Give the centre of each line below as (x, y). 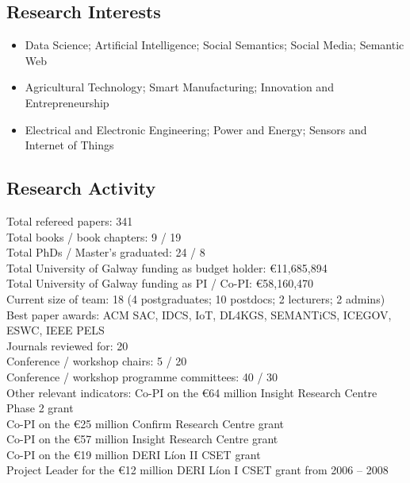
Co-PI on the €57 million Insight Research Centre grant (142, 439)
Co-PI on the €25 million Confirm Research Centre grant (146, 423)
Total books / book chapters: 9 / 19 (94, 236)
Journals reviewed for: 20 (67, 345)
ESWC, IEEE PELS (56, 330)
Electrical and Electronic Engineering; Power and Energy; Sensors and (196, 129)
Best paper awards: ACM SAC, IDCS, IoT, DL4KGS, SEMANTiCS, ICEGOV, (199, 314)
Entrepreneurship (67, 102)
